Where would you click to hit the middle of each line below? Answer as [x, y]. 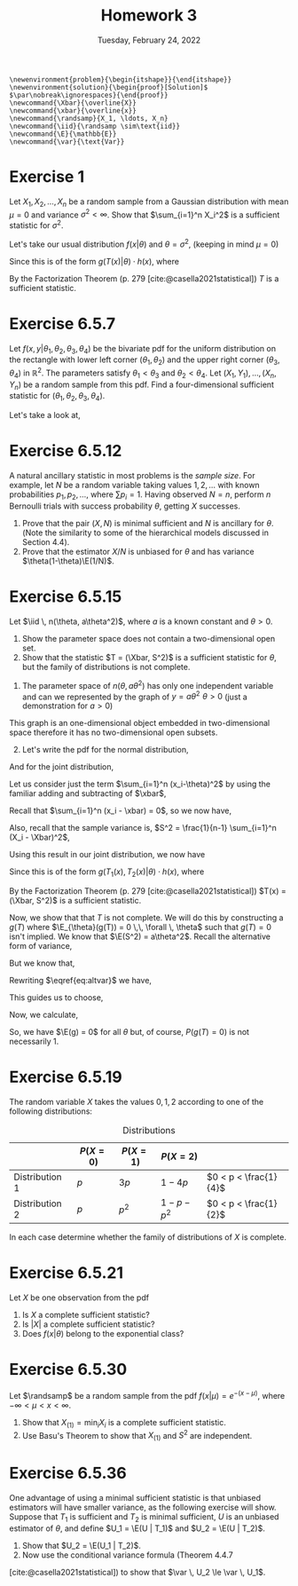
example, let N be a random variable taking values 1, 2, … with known [134, 485]
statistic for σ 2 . [36, 225]
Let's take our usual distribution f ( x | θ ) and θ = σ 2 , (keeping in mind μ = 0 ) [144, 243]
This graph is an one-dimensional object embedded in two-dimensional [140, 723]
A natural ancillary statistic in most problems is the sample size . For [132, 476]
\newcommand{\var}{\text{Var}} [67, 142]
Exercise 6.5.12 [66, 451]
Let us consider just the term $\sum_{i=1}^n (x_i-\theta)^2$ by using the [140, 784]
